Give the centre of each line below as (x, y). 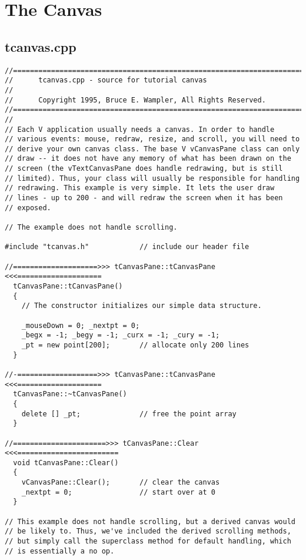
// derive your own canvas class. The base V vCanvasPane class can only (152, 149)
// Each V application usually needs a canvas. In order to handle (140, 129)
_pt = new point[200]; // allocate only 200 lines (135, 345)
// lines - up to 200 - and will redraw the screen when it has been (144, 198)
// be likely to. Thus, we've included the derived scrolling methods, (148, 531)
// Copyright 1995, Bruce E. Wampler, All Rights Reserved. (135, 100)
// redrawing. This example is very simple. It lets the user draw (140, 188)
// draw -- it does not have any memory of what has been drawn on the (148, 159)
